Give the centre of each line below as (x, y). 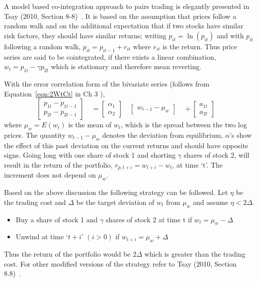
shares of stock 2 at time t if (149, 219)
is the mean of (90, 125)
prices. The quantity (35, 135)
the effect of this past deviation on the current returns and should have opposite (126, 145)
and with (230, 35)
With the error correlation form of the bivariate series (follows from (107, 83)
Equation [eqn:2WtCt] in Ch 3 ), (54, 93)
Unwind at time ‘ (42, 236)
